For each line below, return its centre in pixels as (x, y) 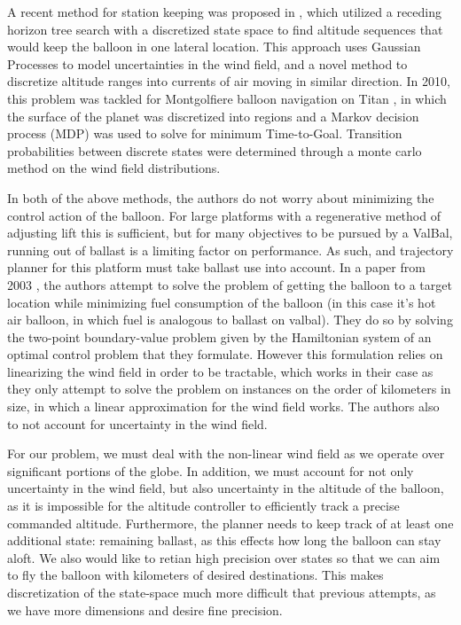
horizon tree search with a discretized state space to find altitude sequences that (225, 29)
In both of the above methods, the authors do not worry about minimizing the (221, 197)
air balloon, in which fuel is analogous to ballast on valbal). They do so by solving (230, 320)
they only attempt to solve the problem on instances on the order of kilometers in (229, 389)
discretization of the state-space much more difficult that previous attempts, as (222, 592)
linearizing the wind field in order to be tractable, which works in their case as (220, 371)
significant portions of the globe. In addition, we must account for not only (211, 470)
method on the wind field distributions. (114, 168)
